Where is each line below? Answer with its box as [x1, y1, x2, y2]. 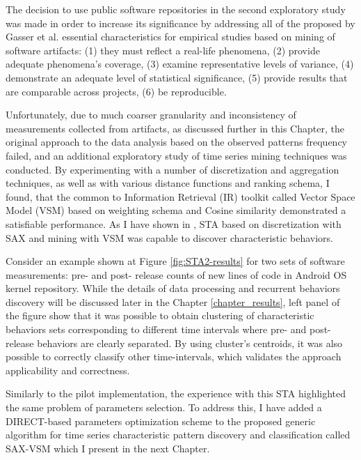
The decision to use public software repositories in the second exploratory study [6, 2, 346, 16]
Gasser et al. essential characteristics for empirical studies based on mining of [6, 29, 335, 44]
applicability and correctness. [6, 362, 130, 377]
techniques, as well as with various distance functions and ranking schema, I [6, 176, 330, 190]
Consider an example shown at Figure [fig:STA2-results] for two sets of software [6, 254, 345, 268]
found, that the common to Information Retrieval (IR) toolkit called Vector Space [6, 189, 355, 204]
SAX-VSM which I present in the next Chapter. [6, 440, 210, 455]
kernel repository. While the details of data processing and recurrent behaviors [6, 281, 340, 296]
